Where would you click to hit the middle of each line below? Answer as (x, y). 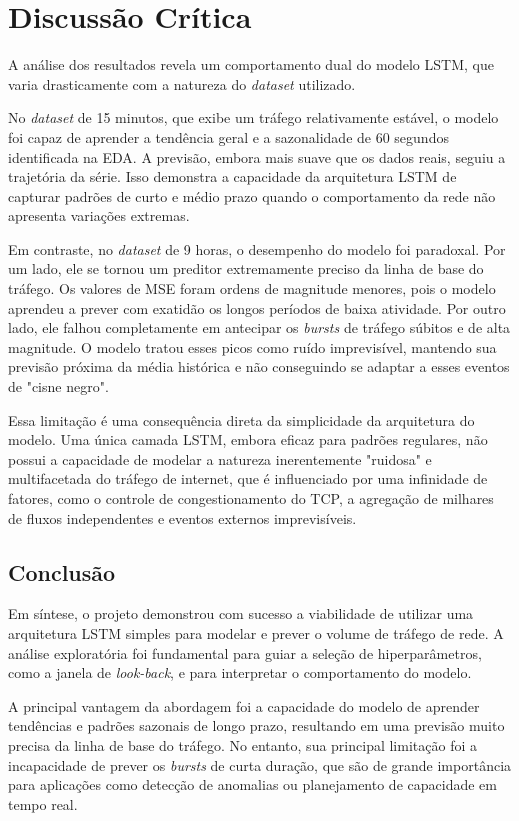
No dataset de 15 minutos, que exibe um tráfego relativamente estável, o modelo (253, 117)
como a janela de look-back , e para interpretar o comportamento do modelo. (240, 672)
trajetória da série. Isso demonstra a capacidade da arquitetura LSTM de (232, 176)
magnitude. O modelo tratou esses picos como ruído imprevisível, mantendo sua (252, 346)
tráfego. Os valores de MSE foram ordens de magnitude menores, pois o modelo (252, 288)
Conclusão (62, 571)
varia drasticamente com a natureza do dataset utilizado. (182, 83)
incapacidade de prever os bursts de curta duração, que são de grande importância (260, 764)
